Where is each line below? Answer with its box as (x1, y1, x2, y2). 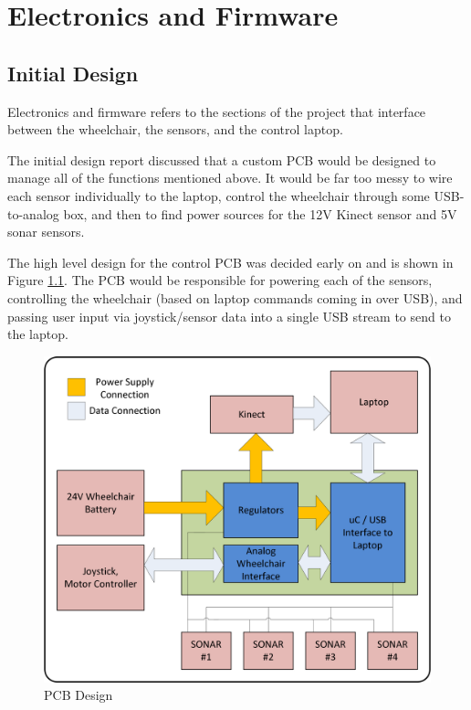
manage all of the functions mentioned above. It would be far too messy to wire (7, 168, 453, 187)
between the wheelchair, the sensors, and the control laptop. (7, 120, 343, 139)
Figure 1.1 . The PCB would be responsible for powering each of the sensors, (7, 270, 433, 290)
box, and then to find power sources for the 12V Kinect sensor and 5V (63, 204, 457, 223)
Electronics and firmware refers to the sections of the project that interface (7, 101, 426, 121)
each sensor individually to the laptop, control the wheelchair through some (7, 185, 430, 205)
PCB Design (44, 685, 113, 705)
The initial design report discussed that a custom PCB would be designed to (7, 150, 436, 169)
